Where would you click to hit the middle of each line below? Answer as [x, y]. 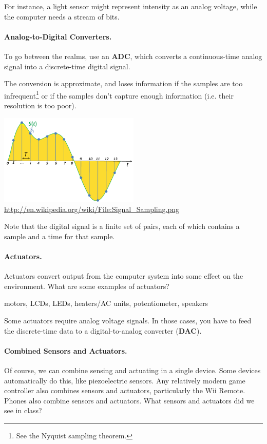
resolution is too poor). [40, 105]
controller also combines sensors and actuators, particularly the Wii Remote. [125, 390]
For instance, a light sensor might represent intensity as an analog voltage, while [131, 6]
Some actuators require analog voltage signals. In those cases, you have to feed [128, 321]
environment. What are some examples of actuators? [87, 286]
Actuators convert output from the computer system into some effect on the [124, 276]
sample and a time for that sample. [60, 236]
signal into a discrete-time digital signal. [67, 66]
